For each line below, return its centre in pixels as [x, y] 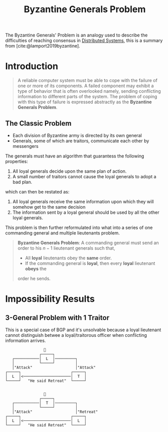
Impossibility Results [50, 299]
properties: [17, 161]
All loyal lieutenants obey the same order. [68, 258]
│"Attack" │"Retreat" [55, 412]
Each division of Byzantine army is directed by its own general [77, 135]
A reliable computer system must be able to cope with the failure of [88, 81]
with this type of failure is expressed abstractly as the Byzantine [85, 102]
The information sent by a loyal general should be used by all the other [86, 212]
